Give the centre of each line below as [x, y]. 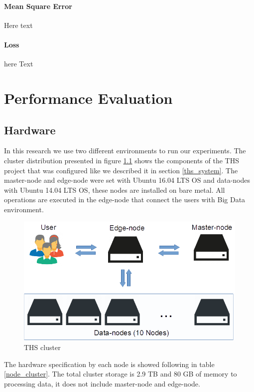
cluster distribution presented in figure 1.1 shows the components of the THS [122, 160]
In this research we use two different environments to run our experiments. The [125, 151]
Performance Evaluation [88, 98]
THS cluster [42, 347]
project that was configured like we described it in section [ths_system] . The [121, 170]
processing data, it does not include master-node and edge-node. [102, 383]
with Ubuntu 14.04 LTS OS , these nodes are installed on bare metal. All [115, 190]
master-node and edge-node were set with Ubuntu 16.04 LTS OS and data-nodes [127, 180]
